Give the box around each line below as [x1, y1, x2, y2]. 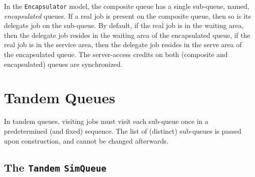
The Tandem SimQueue [4, 159, 107, 175]
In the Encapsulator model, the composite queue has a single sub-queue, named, [4, 1, 250, 11]
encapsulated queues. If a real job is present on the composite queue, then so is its [4, 10, 251, 21]
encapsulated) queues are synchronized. [4, 59, 123, 69]
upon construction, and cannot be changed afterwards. [4, 135, 169, 146]
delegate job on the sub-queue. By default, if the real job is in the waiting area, [4, 20, 244, 30]
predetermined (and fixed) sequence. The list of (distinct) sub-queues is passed [4, 125, 242, 136]
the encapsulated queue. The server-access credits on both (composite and [4, 49, 228, 59]
